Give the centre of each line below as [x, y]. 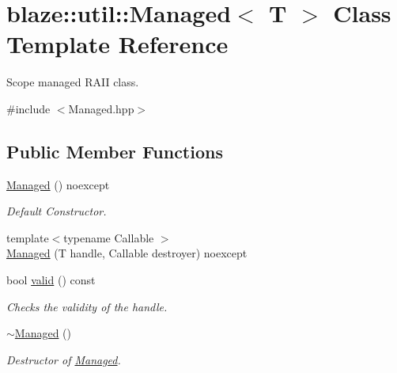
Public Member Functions [115, 151]
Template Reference [117, 44]
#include [28, 108]
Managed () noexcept [58, 184]
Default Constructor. [57, 211]
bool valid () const [51, 280]
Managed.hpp [101, 108]
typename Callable [109, 237]
